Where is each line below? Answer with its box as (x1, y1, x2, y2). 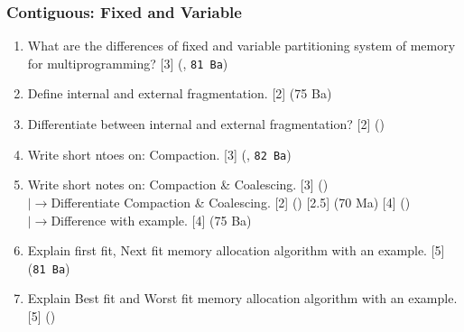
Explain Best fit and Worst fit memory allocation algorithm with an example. (27, 289, 458, 308)
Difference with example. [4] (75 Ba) (51, 210, 252, 229)
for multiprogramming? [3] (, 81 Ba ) (27, 53, 228, 72)
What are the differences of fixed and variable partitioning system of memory (27, 36, 456, 55)
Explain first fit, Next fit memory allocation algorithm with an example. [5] (27, 241, 445, 260)
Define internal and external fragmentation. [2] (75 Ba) (27, 84, 332, 103)
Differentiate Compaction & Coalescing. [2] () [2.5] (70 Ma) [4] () (51, 192, 411, 211)
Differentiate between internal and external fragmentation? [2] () (27, 115, 385, 134)
